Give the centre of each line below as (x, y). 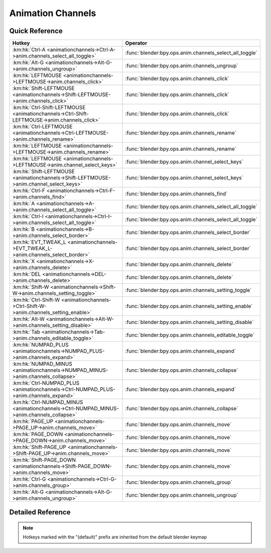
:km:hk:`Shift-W (31, 287)
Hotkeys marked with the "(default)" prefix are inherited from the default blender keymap (115, 537)
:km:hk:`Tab (26, 332)
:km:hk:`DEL (27, 274)
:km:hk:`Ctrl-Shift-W (36, 300)
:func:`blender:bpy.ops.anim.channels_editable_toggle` (190, 335)
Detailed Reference (40, 512)
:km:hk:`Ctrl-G (29, 479)
